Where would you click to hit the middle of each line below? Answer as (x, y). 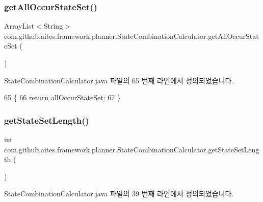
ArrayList (19, 26)
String (53, 26)
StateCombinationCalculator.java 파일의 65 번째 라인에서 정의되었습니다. (119, 80)
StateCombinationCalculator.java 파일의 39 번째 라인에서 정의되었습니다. (119, 194)
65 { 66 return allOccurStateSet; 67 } (62, 97)
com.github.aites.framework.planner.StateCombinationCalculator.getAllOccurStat (131, 36)
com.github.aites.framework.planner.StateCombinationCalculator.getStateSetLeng (132, 149)
